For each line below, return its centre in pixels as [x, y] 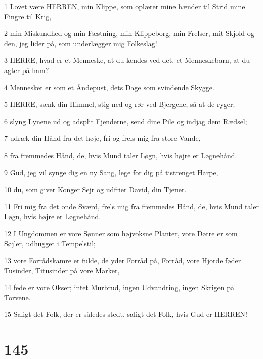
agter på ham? [27, 70]
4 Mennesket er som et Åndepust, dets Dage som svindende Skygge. [109, 87]
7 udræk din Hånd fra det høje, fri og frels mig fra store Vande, [102, 138]
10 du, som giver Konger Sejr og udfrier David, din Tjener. [95, 189]
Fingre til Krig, [28, 16]
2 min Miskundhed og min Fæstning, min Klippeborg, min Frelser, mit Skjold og [129, 33]
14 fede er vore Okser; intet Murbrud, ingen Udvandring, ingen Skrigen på [119, 287]
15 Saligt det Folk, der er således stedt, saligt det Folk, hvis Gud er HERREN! [126, 314]
